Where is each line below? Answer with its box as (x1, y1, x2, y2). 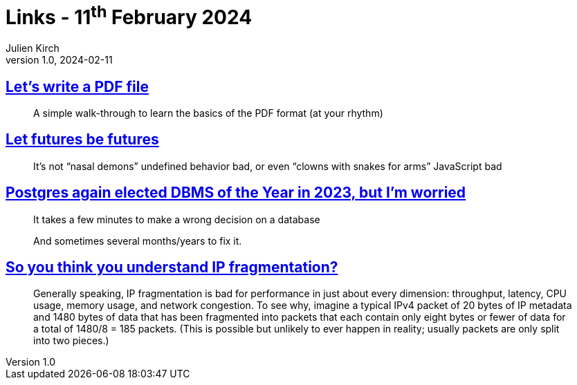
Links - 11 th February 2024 (6, 1, 253, 30)
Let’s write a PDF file (6, 77, 149, 95)
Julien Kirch (6, 42, 59, 55)
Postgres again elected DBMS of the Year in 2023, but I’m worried (6, 184, 466, 202)
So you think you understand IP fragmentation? (6, 259, 338, 276)
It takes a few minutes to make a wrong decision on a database (33, 213, 320, 225)
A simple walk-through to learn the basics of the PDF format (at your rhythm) (33, 106, 383, 119)
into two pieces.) (33, 335, 109, 347)
